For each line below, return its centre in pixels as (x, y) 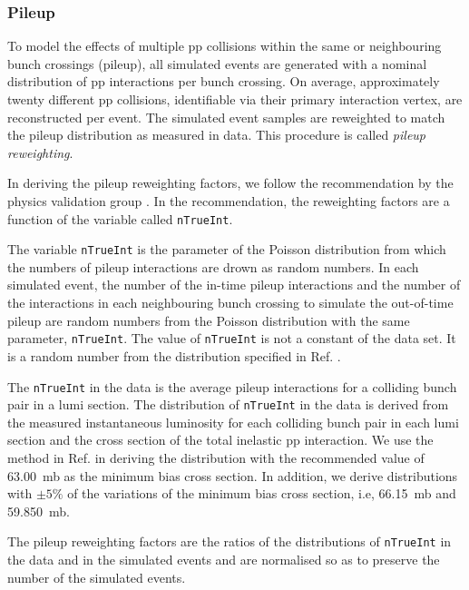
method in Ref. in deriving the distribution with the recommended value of (216, 457)
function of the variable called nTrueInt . (120, 218)
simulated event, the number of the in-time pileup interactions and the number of (234, 285)
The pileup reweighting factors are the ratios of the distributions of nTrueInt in (230, 541)
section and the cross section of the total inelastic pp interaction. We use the (220, 440)
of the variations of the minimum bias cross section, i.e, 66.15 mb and (262, 493)
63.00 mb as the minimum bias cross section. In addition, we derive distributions (233, 475)
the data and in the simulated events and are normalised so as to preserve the (224, 560)
